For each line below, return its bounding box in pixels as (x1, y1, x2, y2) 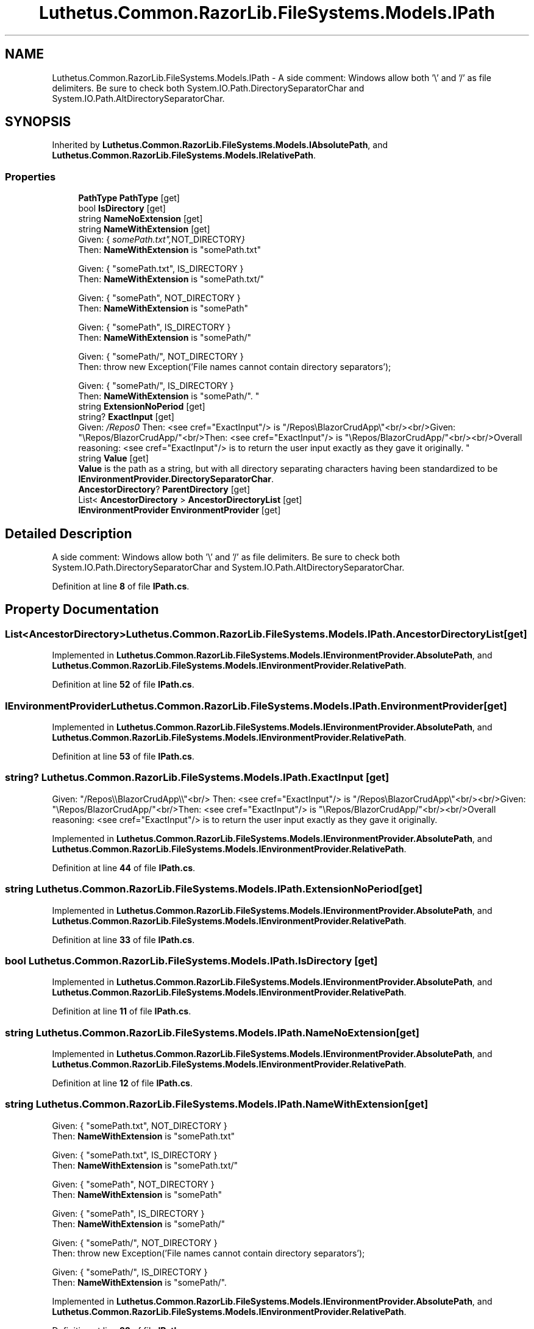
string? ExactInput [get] (78, 412, 174, 422)
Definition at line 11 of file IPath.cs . (52, 1006, 191, 1017)
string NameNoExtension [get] (78, 213, 203, 224)
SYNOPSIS (5, 114, 71, 130)
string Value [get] (78, 453, 149, 464)
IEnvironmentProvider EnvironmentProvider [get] (78, 505, 281, 516)
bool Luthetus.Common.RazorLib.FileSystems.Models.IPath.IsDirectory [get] (5, 954, 378, 967)
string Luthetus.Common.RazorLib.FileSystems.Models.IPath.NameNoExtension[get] (5, 1026, 419, 1039)
